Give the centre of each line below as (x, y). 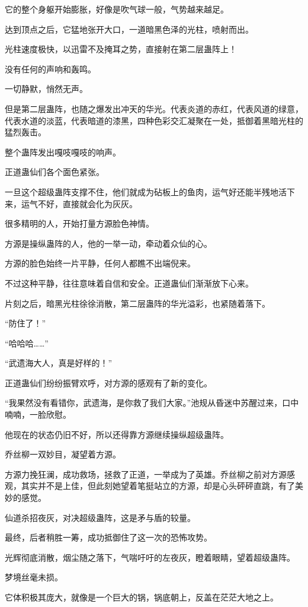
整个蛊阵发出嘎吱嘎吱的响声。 (63, 152)
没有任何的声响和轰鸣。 (50, 69)
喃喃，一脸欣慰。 (38, 414)
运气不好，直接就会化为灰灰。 (79, 203)
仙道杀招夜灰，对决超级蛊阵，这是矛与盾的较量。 (100, 517)
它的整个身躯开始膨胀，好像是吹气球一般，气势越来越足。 (117, 9)
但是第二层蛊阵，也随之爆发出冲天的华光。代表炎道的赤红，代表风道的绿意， (154, 108)
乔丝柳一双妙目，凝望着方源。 (63, 454)
